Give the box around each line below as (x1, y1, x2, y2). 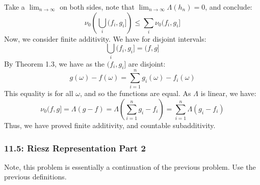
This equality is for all (4, 88, 73, 99)
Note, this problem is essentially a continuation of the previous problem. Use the (4, 161, 256, 172)
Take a (4, 2, 25, 12)
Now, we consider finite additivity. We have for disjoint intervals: (4, 33, 206, 44)
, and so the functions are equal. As (80, 88, 191, 99)
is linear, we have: (200, 88, 256, 99)
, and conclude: (205, 2, 252, 12)
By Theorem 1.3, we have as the (4, 58, 105, 69)
